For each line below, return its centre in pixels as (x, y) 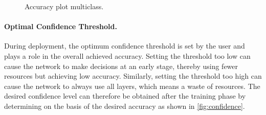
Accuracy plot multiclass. (64, 6)
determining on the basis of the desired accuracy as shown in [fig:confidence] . (125, 106)
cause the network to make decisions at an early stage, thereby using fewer (121, 66)
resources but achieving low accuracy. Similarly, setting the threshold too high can (133, 76)
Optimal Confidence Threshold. (61, 26)
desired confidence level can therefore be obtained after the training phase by (125, 96)
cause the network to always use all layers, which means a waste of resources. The (132, 86)
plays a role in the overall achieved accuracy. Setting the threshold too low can (127, 55)
